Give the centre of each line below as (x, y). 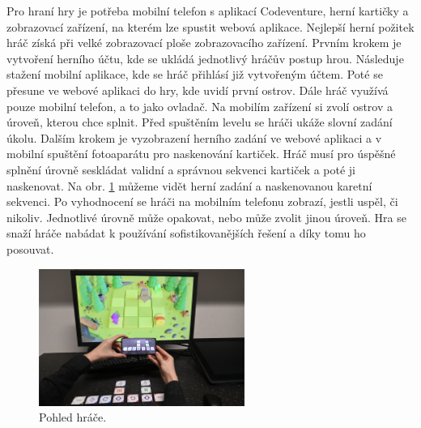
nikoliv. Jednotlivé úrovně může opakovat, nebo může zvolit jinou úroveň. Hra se (206, 217)
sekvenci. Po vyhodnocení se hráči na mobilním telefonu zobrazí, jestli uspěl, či (202, 201)
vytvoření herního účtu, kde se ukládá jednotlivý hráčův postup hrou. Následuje (205, 58)
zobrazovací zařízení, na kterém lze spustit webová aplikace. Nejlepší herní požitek (210, 26)
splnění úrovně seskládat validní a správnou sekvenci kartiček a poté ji (181, 169)
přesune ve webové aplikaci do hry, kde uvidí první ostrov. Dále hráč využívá (198, 90)
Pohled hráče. (73, 417)
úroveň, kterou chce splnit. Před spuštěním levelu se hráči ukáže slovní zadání (200, 122)
